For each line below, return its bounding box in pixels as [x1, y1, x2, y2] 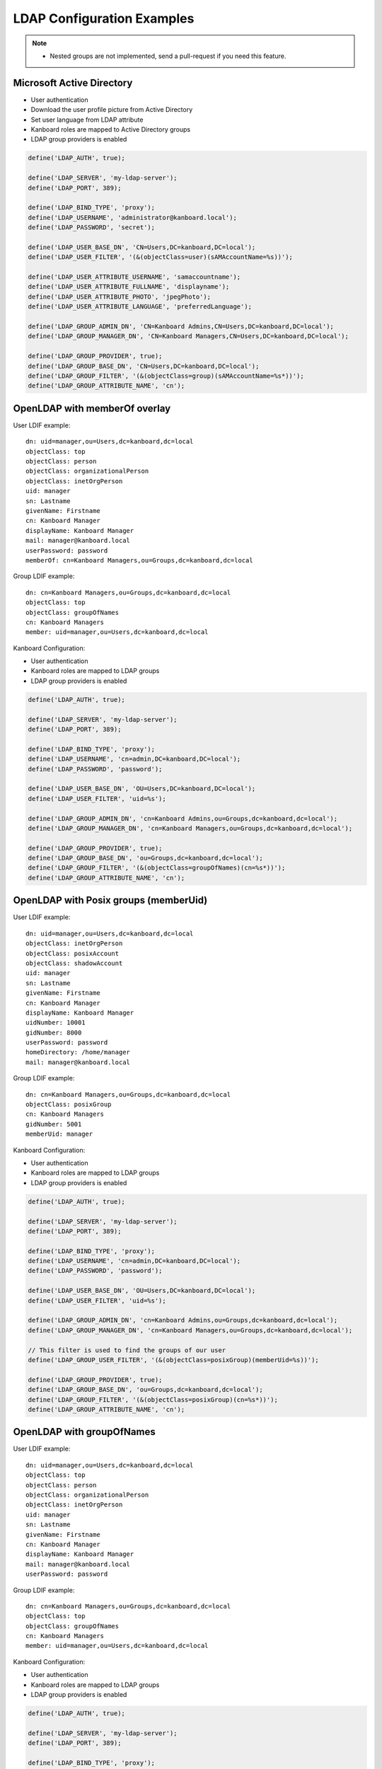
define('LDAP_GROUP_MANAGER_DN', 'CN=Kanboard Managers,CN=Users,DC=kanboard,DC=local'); [28, 333, 349, 340]
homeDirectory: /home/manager [25, 1048, 131, 1056]
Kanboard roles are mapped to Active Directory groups [30, 125, 191, 134]
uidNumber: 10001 [25, 1019, 86, 1027]
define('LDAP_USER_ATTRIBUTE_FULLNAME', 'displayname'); [28, 283, 230, 291]
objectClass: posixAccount [25, 949, 120, 957]
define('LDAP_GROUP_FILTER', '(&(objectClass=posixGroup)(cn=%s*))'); [28, 1395, 279, 1404]
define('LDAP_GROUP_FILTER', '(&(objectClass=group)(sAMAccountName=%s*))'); [28, 371, 304, 380]
